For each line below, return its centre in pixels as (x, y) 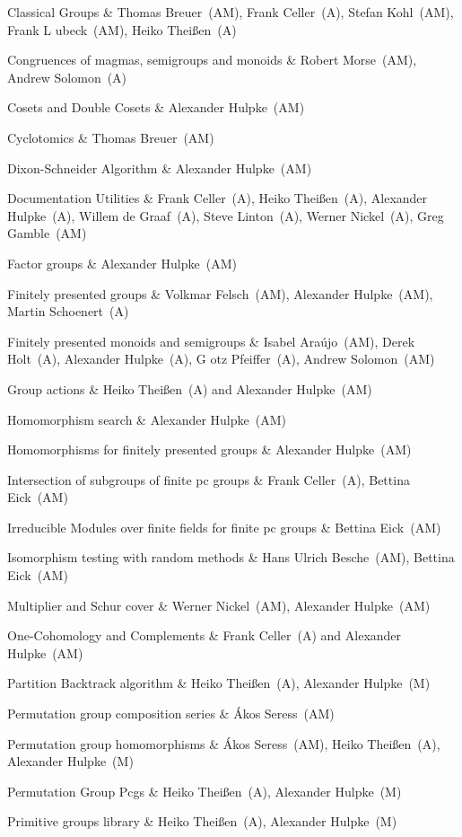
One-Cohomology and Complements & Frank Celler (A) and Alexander (205, 635)
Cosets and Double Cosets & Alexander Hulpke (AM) (156, 107)
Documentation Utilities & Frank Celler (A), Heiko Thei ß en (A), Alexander (218, 198)
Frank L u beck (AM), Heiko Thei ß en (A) (122, 29)
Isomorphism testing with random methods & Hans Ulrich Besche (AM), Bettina (231, 557)
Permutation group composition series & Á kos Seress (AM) (171, 714)
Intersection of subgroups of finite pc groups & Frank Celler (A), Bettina (209, 479)
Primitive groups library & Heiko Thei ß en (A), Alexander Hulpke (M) (202, 821)
